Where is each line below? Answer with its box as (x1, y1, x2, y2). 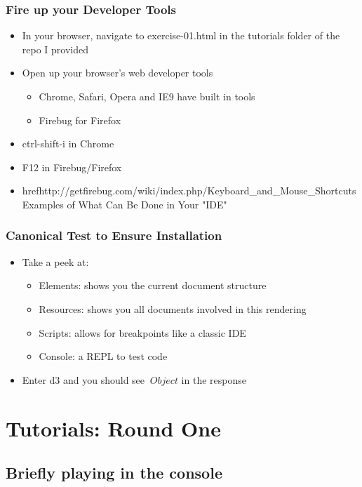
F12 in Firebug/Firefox (22, 159, 122, 174)
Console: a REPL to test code (39, 349, 168, 363)
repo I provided (22, 41, 89, 56)
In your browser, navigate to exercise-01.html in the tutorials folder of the (22, 28, 340, 43)
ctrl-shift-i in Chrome (22, 136, 114, 151)
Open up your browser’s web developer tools (22, 65, 213, 80)
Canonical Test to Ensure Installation (6, 227, 222, 244)
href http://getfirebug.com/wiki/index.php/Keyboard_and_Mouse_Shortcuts (22, 183, 356, 198)
